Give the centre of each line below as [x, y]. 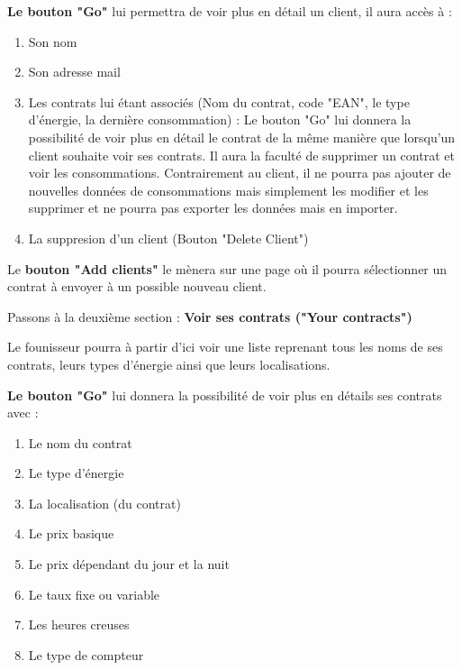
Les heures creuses [79, 624]
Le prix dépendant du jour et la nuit [129, 564]
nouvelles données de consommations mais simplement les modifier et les [228, 190]
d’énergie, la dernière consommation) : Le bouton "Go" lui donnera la [220, 119]
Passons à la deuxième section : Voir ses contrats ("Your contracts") [210, 316]
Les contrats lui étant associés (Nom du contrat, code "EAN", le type [219, 101]
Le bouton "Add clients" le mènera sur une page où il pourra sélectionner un [227, 268]
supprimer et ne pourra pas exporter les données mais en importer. [213, 208]
